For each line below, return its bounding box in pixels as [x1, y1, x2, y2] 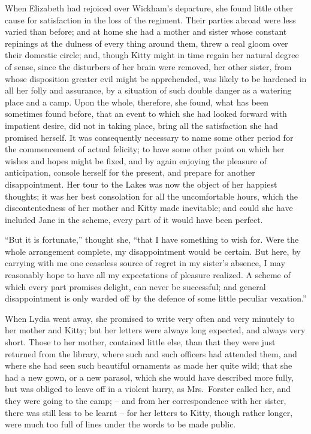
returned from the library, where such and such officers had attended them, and [5, 347, 297, 360]
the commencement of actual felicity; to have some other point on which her [5, 143, 285, 155]
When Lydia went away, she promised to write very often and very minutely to [5, 312, 295, 324]
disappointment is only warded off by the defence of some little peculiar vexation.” [5, 292, 307, 305]
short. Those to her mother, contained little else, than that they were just [5, 336, 276, 348]
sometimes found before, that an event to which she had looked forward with [5, 107, 287, 120]
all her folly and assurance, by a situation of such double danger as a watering [5, 84, 292, 97]
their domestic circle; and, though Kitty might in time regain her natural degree [5, 49, 299, 61]
